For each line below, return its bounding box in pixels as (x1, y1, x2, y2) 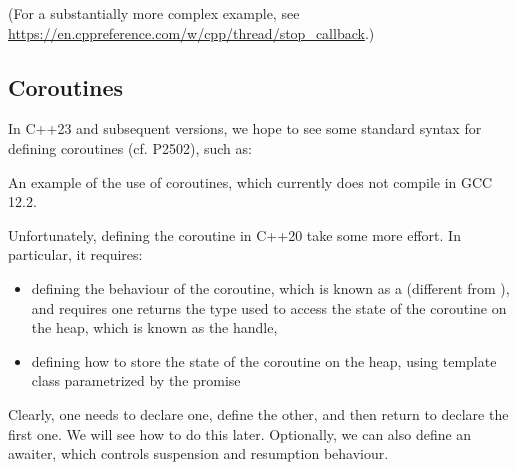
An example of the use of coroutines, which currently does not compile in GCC (8, 171, 493, 192)
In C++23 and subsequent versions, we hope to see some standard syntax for (8, 118, 482, 139)
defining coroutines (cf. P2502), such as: (8, 137, 252, 158)
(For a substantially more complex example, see (8, 3, 300, 23)
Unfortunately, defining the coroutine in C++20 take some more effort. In (8, 224, 461, 245)
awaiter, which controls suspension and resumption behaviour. (8, 443, 389, 464)
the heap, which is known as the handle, (31, 317, 278, 338)
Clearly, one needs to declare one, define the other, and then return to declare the (8, 403, 509, 424)
